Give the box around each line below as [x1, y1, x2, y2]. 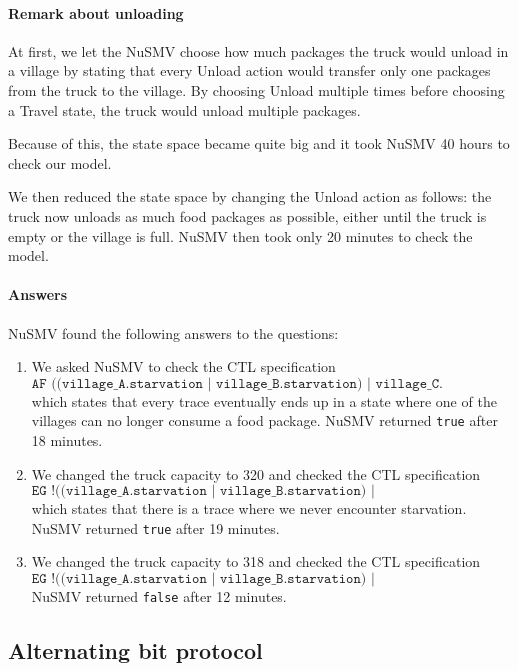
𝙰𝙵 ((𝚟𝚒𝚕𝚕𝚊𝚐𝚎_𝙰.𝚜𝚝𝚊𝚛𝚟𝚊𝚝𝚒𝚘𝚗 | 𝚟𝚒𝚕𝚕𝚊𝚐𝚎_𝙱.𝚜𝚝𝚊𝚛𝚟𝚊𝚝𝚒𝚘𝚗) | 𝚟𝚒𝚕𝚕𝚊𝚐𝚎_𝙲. [31, 376, 443, 391]
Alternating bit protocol [8, 635, 263, 666]
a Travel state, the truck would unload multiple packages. [8, 99, 361, 120]
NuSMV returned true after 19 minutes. [31, 517, 280, 538]
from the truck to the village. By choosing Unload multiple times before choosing [8, 79, 505, 100]
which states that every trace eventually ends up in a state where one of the [31, 390, 497, 411]
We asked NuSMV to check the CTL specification [31, 356, 336, 377]
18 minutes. [31, 429, 103, 450]
